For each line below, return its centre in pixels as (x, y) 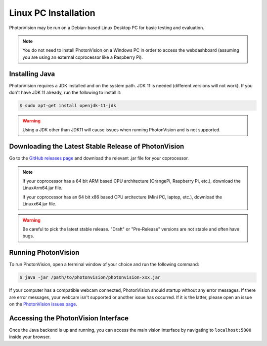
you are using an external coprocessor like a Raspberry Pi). (83, 57)
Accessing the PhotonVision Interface (69, 318)
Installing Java (32, 74)
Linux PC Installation (52, 13)
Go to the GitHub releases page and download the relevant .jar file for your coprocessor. (99, 158)
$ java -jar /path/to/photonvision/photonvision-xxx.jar (90, 277)
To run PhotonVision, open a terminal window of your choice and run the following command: (104, 265)
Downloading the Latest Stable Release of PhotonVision (97, 146)
